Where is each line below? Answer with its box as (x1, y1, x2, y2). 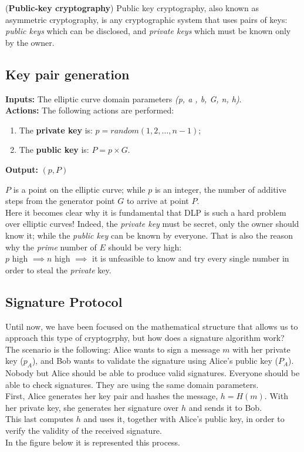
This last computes (5, 413, 74, 425)
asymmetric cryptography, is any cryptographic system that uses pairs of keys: (5, 13, 288, 25)
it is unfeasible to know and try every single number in (92, 252, 289, 264)
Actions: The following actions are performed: (5, 104, 174, 116)
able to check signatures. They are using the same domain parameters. (5, 378, 259, 390)
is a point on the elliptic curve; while (13, 183, 146, 195)
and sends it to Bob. (188, 401, 262, 413)
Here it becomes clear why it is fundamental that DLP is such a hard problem (5, 206, 286, 218)
